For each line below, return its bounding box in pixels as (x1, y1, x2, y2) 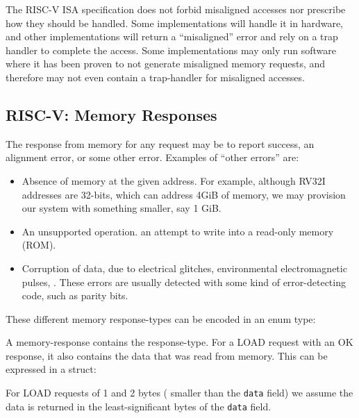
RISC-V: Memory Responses (6, 103, 217, 125)
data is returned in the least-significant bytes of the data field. (6, 399, 272, 413)
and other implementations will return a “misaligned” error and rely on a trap (6, 29, 338, 44)
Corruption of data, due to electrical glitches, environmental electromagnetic (22, 260, 347, 275)
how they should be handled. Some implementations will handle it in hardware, (6, 15, 343, 30)
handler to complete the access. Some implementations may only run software (6, 42, 336, 57)
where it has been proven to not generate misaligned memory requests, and (6, 56, 326, 71)
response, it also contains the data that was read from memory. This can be (6, 348, 328, 362)
